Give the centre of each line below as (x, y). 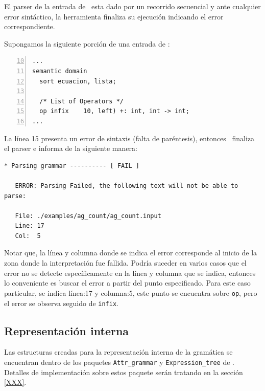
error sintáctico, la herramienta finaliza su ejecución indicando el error (114, 16)
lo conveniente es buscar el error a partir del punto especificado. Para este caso (127, 283)
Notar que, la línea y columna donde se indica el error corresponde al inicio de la (131, 253)
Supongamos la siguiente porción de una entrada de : (87, 43)
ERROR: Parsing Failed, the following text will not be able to (127, 186)
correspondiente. (30, 26)
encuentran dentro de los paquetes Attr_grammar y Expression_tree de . (119, 362)
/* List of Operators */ (81, 101)
